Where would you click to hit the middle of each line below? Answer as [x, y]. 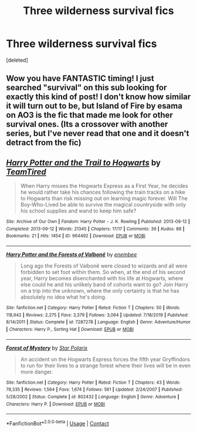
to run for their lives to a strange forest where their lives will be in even [106, 366]
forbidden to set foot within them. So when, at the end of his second [103, 272]
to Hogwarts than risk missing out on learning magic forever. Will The [104, 198]
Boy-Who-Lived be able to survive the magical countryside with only [103, 205]
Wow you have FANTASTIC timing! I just [80, 78]
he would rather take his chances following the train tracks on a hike [103, 192]
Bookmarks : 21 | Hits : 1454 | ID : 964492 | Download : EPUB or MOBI [76, 236]
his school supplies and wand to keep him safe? [78, 211]
